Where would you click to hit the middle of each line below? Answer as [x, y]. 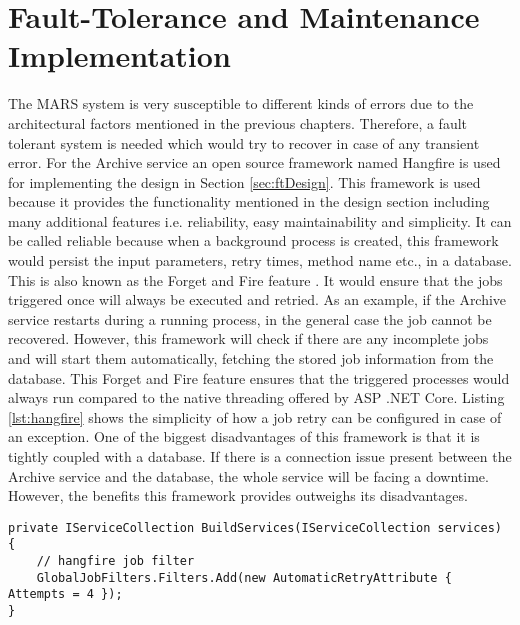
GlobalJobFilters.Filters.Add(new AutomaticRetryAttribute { [244, 577]
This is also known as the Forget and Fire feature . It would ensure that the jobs [255, 279]
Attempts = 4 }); [65, 594]
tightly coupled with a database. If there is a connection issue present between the [260, 456]
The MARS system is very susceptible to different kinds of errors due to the [241, 103]
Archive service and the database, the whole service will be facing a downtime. [248, 475]
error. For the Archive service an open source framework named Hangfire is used [254, 162]
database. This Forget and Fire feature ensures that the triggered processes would [259, 377]
